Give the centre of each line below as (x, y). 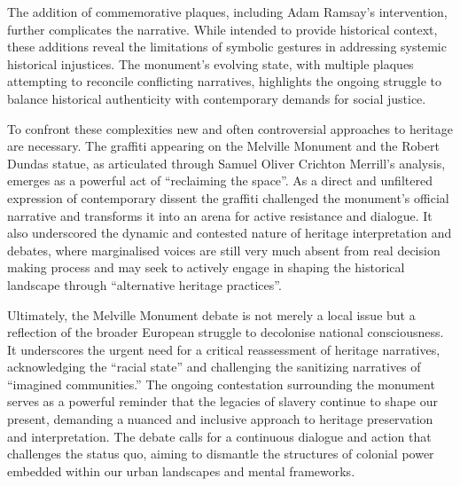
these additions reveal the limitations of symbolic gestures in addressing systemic (227, 47)
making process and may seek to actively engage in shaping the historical (206, 267)
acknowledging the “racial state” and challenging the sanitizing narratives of (214, 367)
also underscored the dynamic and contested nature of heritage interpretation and (230, 233)
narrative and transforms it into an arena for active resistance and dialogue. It (220, 215)
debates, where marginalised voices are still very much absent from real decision (224, 250)
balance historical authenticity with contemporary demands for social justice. (217, 98)
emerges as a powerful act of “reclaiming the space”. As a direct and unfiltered (220, 180)
